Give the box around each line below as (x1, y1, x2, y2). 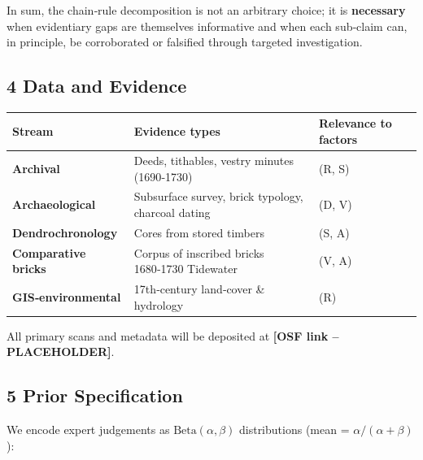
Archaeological (12, 196, 96, 213)
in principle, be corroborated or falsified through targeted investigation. (7, 33, 363, 50)
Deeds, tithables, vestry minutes (133, 151, 294, 168)
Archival (12, 159, 60, 176)
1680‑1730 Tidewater (133, 260, 238, 277)
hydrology (133, 296, 184, 313)
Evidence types (133, 123, 220, 140)
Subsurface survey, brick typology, (133, 188, 303, 205)
